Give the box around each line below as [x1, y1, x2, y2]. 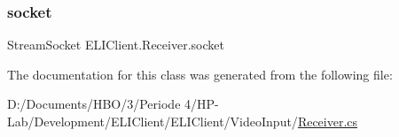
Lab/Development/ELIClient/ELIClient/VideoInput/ [7, 112, 298, 130]
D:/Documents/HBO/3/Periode [7, 95, 181, 113]
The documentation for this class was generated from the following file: [7, 65, 393, 83]
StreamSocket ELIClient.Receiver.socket [7, 35, 224, 54]
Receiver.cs [297, 112, 358, 130]
